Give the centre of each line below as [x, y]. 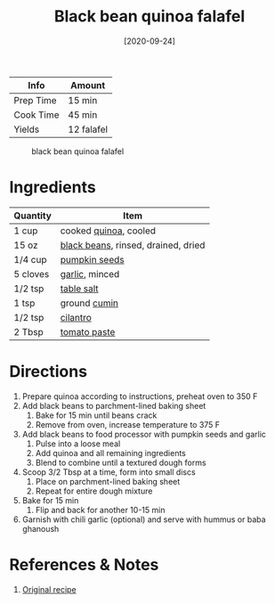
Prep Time [35, 100]
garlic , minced [90, 273]
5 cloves [32, 273]
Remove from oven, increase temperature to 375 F [128, 424]
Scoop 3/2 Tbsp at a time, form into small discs [109, 472]
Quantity [32, 216]
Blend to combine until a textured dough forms [121, 462]
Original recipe [49, 589]
